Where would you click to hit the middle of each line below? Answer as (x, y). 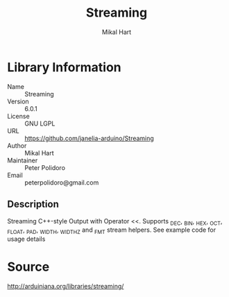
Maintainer (23, 160)
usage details (26, 239)
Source (28, 267)
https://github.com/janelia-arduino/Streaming (89, 138)
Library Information (64, 67)
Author (17, 145)
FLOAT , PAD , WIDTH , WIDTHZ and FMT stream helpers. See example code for (112, 231)
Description (33, 204)
